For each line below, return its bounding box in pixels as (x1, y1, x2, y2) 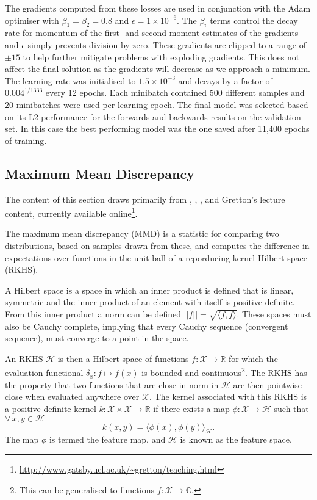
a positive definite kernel (5, 402, 96, 415)
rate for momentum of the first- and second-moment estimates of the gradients (5, 26, 299, 39)
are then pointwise (233, 378, 302, 391)
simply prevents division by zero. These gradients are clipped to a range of (27, 38, 306, 51)
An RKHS (5, 352, 43, 364)
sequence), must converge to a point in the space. (5, 332, 189, 344)
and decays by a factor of (178, 74, 272, 87)
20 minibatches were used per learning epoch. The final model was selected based (5, 98, 308, 111)
